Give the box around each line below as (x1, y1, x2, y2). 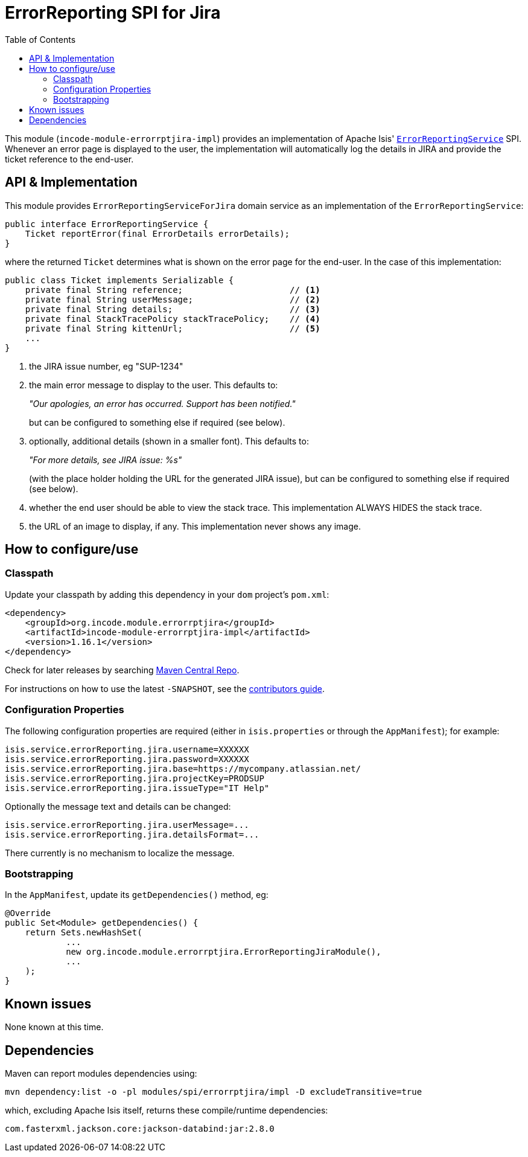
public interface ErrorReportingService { (5, 219, 209, 229)
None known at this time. (5, 1022, 104, 1033)
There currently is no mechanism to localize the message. (5, 847, 235, 858)
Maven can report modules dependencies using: (5, 1068, 197, 1078)
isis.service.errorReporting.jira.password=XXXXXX (5, 754, 249, 764)
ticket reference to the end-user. (5, 153, 134, 164)
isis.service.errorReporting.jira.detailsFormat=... (5, 829, 259, 839)
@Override (5, 908, 51, 918)
